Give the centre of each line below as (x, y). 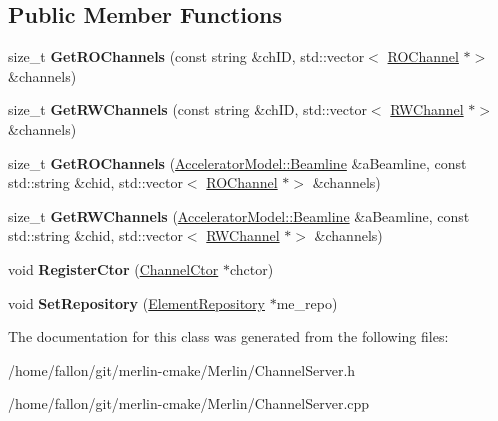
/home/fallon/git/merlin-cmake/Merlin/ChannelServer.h (182, 369)
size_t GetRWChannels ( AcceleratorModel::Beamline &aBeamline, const (239, 215)
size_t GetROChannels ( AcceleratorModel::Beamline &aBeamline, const (237, 162)
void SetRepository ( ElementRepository (136, 302)
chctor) (251, 268)
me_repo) (307, 302)
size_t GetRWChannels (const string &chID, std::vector (187, 109)
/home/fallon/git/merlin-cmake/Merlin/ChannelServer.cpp (189, 403)
